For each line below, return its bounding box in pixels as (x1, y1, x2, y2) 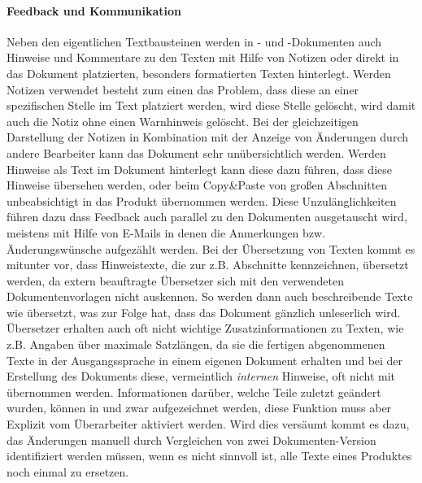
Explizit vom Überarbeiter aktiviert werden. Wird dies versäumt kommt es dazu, (7, 416, 410, 433)
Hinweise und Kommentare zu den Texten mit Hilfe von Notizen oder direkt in (7, 49, 399, 66)
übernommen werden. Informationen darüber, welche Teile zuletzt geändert (7, 383, 381, 400)
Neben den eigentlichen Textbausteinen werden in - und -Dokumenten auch (7, 33, 382, 50)
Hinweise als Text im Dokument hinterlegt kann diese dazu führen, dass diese (7, 160, 392, 177)
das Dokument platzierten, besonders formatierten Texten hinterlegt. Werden (7, 64, 391, 81)
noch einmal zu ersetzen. (7, 463, 129, 480)
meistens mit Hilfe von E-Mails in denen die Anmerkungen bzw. (7, 224, 326, 241)
